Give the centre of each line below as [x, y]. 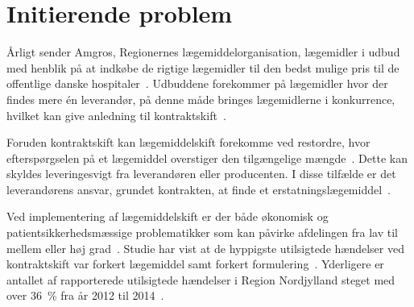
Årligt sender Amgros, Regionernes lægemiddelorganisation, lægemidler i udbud [203, 52]
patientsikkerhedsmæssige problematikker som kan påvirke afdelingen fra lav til [202, 232]
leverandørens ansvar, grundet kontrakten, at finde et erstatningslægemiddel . [199, 189]
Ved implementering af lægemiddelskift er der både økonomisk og [168, 216]
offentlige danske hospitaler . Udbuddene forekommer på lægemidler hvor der [197, 83]
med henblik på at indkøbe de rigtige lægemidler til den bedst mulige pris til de [203, 67]
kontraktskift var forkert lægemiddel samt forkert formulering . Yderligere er [195, 264]
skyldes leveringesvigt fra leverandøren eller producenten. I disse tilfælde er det [201, 174]
